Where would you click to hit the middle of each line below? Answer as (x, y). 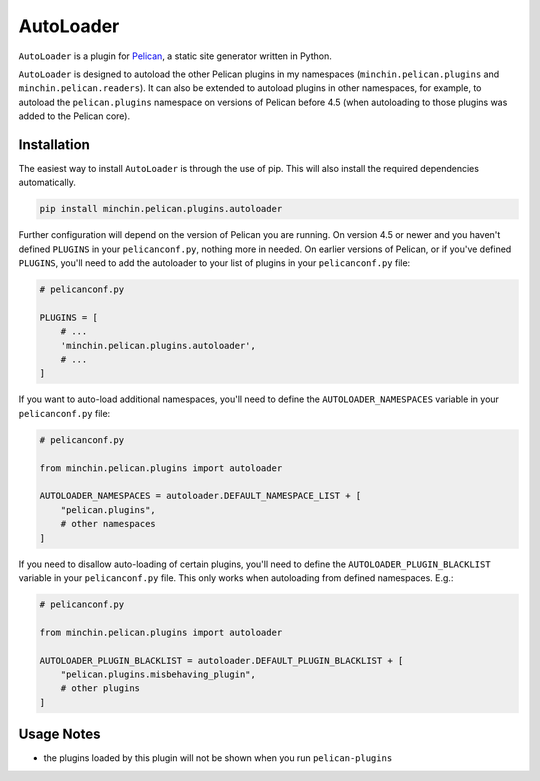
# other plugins (100, 688)
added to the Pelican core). (74, 116)
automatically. (47, 182)
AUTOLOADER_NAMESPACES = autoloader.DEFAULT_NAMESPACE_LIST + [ (200, 496)
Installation (54, 144)
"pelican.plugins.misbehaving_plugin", (158, 674)
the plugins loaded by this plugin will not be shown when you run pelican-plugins (218, 758)
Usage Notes (59, 734)
